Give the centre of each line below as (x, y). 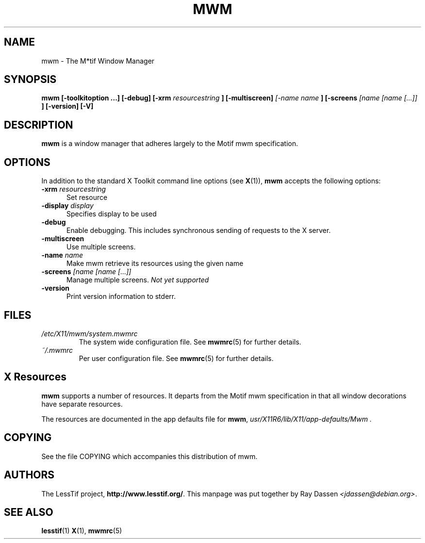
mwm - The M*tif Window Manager (98, 61)
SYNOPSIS (30, 80)
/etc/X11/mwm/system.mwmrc (90, 333)
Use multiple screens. (101, 247)
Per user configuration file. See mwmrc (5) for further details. (176, 358)
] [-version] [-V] (67, 106)
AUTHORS (29, 475)
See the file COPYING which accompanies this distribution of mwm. (149, 456)
